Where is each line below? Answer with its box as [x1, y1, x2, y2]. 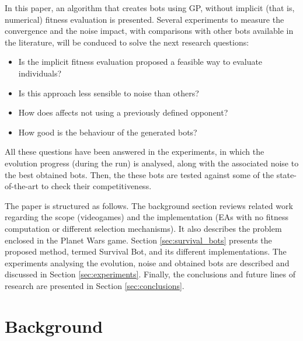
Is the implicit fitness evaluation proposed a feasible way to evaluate [18, 55, 263, 68]
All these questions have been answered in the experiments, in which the [5, 145, 264, 158]
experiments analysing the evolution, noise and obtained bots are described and [5, 256, 290, 269]
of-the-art [5, 180, 39, 192]
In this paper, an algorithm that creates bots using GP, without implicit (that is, [5, 2, 295, 13]
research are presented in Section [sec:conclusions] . [5, 279, 184, 291]
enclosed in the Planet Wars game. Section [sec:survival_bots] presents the [5, 234, 272, 246]
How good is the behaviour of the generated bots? [18, 126, 197, 138]
